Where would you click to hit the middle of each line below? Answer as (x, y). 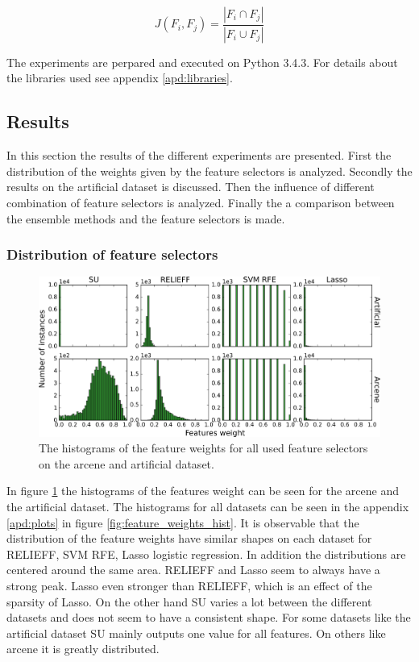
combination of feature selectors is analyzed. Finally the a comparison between (201, 203)
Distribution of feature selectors (112, 254)
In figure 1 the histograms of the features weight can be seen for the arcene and (203, 491)
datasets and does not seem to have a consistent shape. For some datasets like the (209, 617)
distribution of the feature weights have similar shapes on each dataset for (189, 538)
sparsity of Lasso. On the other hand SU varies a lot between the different (189, 601)
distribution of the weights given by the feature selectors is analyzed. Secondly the (209, 171)
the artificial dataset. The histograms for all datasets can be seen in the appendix (208, 506)
